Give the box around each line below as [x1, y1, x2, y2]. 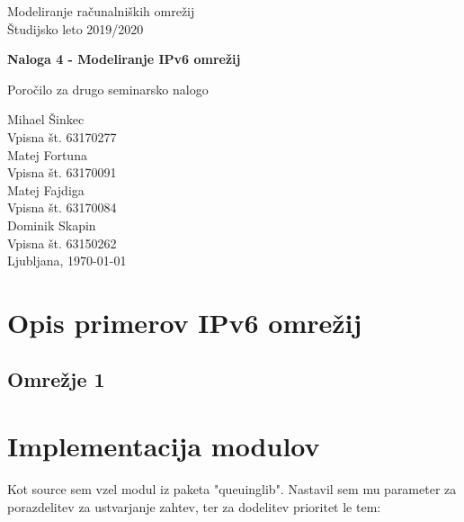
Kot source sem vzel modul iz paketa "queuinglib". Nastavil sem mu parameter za [7, 480, 457, 498]
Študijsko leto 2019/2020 [7, 19, 144, 38]
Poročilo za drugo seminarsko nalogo [7, 79, 209, 98]
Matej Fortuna [7, 145, 87, 164]
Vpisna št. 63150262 [7, 233, 117, 252]
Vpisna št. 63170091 [7, 163, 117, 182]
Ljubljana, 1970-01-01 [7, 251, 127, 270]
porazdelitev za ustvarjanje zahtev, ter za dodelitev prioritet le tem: [7, 497, 381, 516]
